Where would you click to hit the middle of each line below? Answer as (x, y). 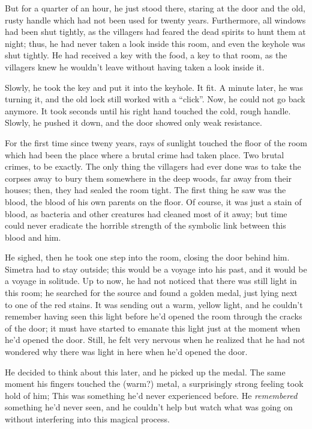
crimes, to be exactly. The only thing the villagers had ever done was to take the (153, 166)
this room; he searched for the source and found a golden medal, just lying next (151, 293)
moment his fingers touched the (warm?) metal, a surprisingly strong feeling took (154, 384)
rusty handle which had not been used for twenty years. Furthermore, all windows (155, 20)
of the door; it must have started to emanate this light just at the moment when (153, 328)
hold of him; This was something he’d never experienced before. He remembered (151, 395)
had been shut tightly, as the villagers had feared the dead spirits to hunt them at (155, 32)
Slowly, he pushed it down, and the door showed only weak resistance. (133, 122)
